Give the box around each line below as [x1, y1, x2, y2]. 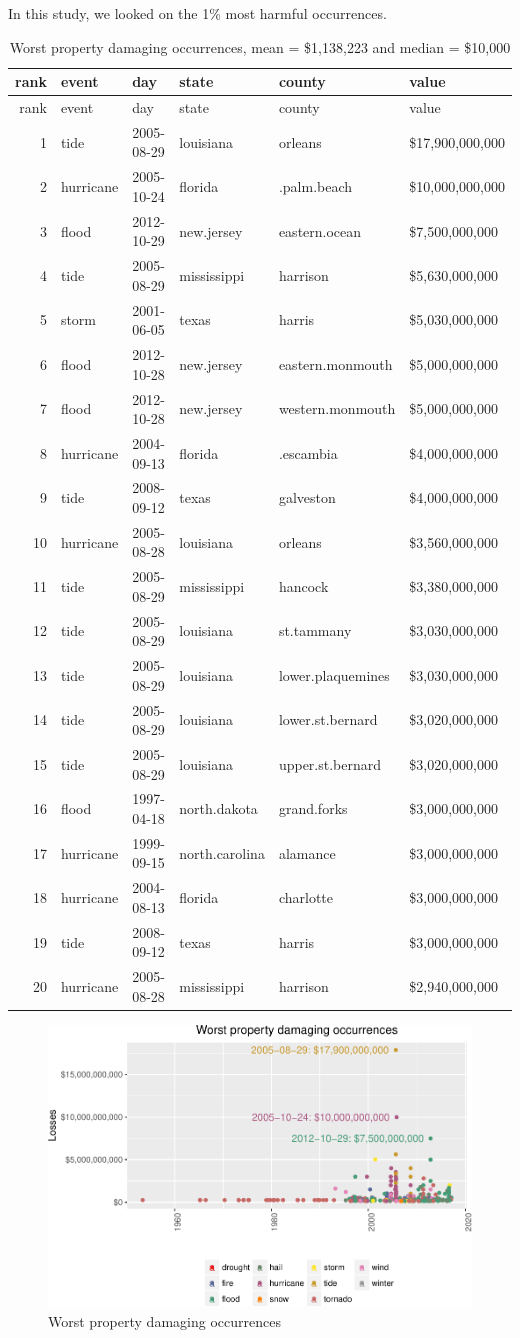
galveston [278, 487, 336, 508]
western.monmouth [278, 398, 396, 419]
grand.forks [278, 798, 348, 819]
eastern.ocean [278, 220, 362, 241]
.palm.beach [278, 176, 353, 197]
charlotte [278, 887, 334, 908]
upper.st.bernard [278, 753, 382, 774]
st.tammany [278, 620, 352, 641]
